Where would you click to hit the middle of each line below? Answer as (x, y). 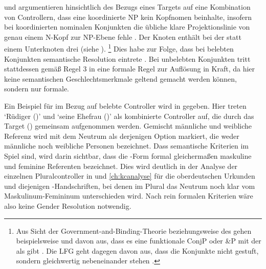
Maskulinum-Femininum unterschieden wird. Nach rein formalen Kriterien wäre (129, 196)
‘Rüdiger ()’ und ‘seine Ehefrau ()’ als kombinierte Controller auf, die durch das (129, 116)
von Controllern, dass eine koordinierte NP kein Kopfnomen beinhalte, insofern (128, 17)
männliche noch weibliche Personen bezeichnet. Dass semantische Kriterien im (127, 146)
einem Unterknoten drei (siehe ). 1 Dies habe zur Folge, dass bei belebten (119, 48)
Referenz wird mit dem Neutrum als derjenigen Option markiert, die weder (122, 136)
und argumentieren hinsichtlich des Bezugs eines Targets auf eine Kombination (127, 7)
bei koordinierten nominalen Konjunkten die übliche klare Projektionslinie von (127, 27)
